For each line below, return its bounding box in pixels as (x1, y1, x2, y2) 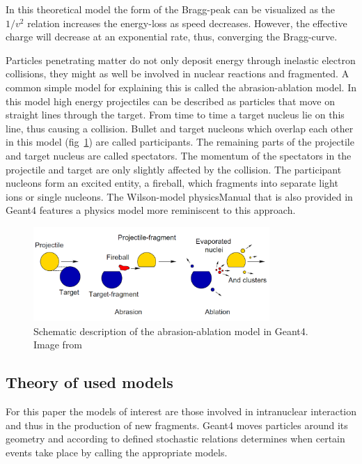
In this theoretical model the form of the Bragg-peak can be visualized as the (6, 2, 336, 16)
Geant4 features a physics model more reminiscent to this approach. (6, 203, 296, 217)
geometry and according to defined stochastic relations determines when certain (6, 431, 345, 446)
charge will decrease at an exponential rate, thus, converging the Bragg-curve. (6, 29, 338, 44)
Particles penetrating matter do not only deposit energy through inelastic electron (6, 52, 356, 67)
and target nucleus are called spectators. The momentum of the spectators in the (6, 148, 352, 162)
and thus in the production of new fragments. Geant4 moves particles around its (6, 417, 348, 432)
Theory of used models (6, 371, 173, 393)
